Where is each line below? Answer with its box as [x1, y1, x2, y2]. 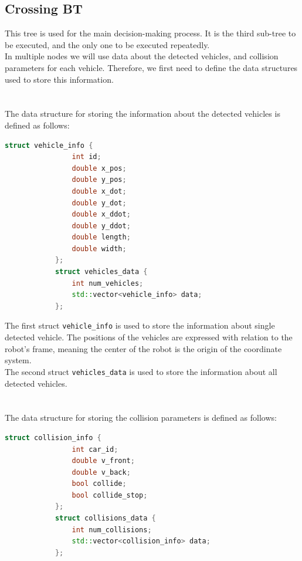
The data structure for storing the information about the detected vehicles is [5, 107, 280, 120]
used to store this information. [5, 73, 114, 85]
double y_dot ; [72, 198, 127, 207]
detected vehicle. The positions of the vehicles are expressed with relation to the [5, 331, 293, 343]
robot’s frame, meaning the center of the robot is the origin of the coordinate [5, 342, 282, 354]
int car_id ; [72, 445, 118, 454]
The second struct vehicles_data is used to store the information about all [5, 365, 277, 377]
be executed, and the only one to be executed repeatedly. [5, 38, 210, 50]
